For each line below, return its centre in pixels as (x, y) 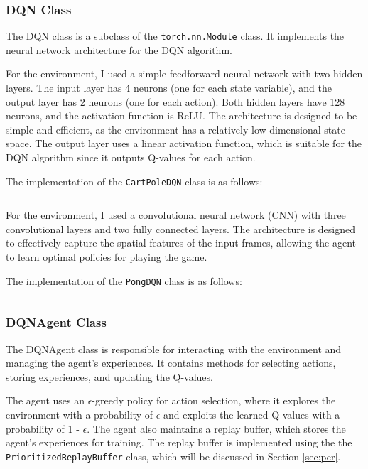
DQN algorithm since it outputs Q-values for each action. (131, 157)
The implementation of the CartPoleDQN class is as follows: (134, 181)
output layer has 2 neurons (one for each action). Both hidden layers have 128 (175, 101)
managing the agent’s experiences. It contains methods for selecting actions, (171, 363)
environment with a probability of (80, 414)
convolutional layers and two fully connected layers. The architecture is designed (180, 228)
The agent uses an (45, 400)
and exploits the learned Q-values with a (252, 414)
